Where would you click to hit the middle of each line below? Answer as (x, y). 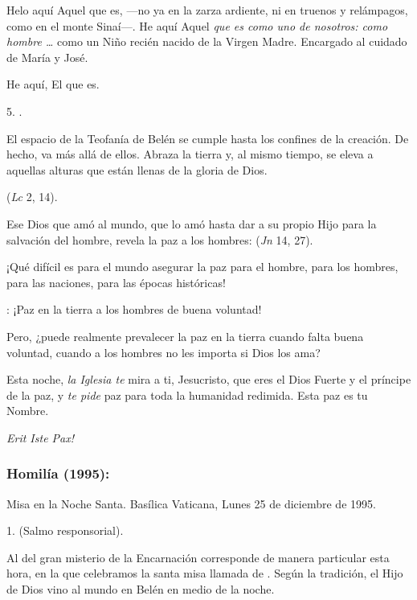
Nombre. (28, 411)
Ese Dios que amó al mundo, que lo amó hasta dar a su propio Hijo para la (192, 223)
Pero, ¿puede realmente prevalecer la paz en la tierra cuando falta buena (185, 336)
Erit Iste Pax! (41, 437)
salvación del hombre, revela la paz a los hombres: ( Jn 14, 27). (160, 239)
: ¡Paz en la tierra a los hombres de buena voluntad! (134, 309)
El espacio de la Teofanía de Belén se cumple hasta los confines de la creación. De (208, 138)
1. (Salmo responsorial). (65, 530)
